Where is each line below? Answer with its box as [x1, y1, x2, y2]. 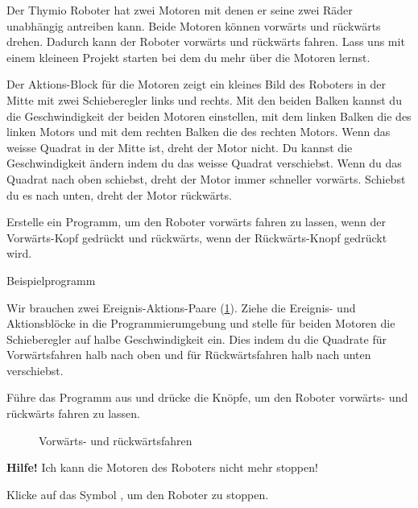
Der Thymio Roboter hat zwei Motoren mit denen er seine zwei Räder [6, 2, 353, 18]
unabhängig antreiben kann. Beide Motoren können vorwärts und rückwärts [6, 17, 381, 34]
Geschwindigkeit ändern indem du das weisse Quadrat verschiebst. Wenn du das [6, 155, 402, 171]
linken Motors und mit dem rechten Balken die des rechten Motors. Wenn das [6, 123, 391, 140]
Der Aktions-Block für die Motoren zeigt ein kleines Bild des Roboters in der [6, 76, 387, 93]
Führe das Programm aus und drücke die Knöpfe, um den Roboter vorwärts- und [6, 389, 408, 406]
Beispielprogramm [6, 271, 96, 288]
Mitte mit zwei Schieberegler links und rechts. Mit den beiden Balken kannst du [6, 91, 402, 108]
